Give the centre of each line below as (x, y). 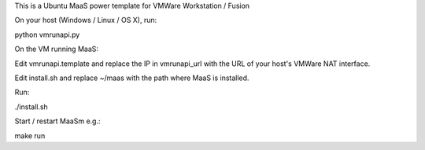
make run (30, 135)
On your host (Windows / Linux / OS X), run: (86, 20)
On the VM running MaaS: (56, 49)
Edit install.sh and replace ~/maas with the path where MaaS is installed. (132, 78)
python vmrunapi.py (47, 35)
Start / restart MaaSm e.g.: (57, 121)
